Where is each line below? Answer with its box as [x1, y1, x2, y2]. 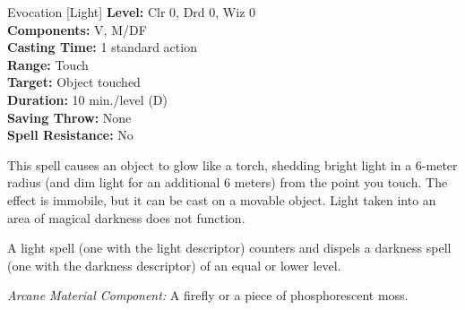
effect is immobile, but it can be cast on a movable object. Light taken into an [7, 190, 436, 209]
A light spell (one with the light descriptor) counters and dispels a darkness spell [7, 238, 452, 257]
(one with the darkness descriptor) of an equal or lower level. [7, 255, 341, 274]
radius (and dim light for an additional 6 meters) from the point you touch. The [7, 173, 448, 192]
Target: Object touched [7, 73, 141, 91]
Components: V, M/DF [7, 20, 147, 39]
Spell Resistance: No [7, 125, 133, 144]
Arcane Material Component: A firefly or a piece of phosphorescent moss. [7, 286, 409, 305]
